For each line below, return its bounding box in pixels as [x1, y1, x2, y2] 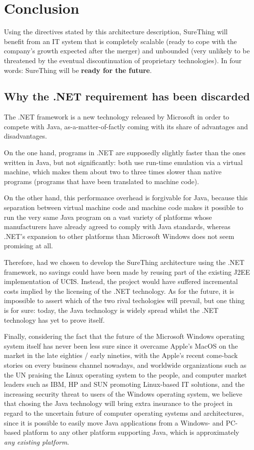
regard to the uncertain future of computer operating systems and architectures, [4, 407, 244, 418]
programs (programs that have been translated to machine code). [4, 176, 199, 186]
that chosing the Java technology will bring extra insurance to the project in [4, 398, 233, 408]
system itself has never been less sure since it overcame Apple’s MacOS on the [4, 340, 238, 351]
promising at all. [4, 240, 53, 251]
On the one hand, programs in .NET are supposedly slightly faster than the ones [4, 147, 246, 158]
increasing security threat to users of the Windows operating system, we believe [4, 388, 242, 399]
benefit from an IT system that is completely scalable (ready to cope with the [4, 36, 237, 46]
